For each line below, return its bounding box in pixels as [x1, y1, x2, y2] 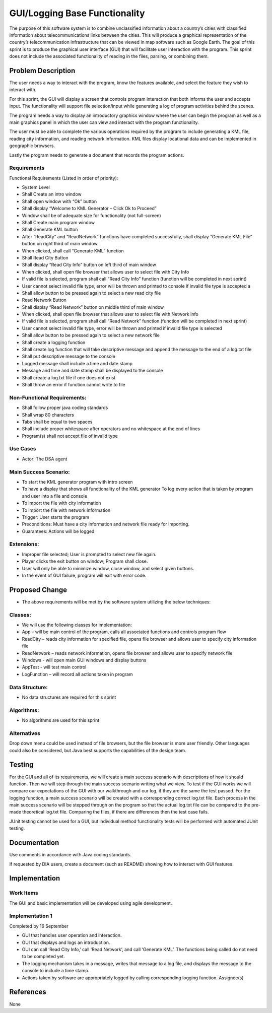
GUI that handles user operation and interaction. [22, 932, 122, 938]
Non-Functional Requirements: [9, 394, 87, 401]
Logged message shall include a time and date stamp [22, 360, 133, 366]
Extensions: [9, 541, 39, 548]
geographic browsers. [9, 143, 55, 149]
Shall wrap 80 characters [22, 412, 74, 418]
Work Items [9, 890, 38, 897]
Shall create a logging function [22, 339, 86, 345]
